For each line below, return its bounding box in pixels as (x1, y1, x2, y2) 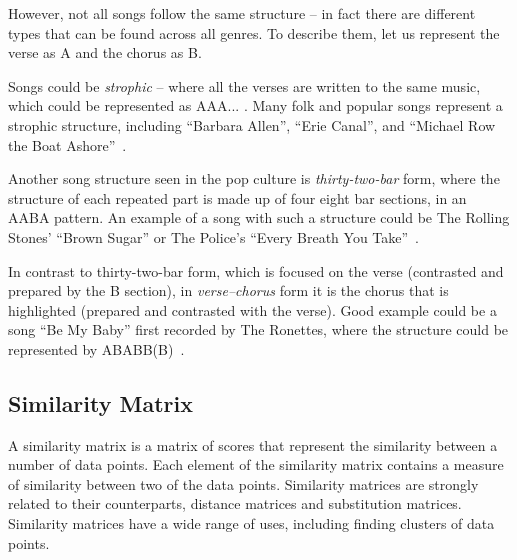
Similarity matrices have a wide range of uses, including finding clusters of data (8, 513, 495, 534)
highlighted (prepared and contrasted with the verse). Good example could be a (8, 299, 497, 320)
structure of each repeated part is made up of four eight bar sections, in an (8, 187, 467, 208)
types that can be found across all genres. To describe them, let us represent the (8, 22, 500, 43)
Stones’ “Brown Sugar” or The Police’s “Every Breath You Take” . (8, 226, 420, 247)
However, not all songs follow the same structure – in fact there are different (8, 3, 476, 23)
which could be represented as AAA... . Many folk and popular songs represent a (8, 95, 503, 116)
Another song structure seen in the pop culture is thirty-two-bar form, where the (8, 168, 500, 189)
